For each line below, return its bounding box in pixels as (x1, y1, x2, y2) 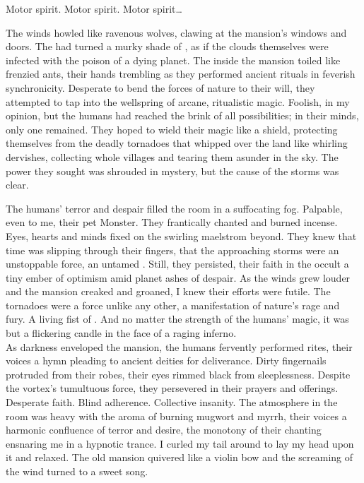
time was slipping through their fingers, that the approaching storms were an (6, 242, 339, 257)
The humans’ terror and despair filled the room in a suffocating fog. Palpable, (6, 201, 343, 215)
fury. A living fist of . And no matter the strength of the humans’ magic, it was (6, 311, 349, 326)
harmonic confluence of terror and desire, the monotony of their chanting (6, 422, 322, 437)
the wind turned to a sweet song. (6, 464, 148, 478)
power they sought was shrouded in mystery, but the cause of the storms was (6, 163, 339, 178)
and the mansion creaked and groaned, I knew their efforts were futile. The (6, 284, 331, 299)
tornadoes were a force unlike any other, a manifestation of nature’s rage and (6, 297, 340, 312)
